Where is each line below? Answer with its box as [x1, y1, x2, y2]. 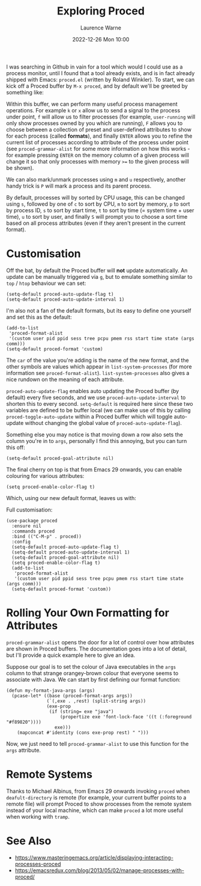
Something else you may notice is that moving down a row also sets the [6, 431, 184, 438]
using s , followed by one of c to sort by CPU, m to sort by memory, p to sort [6, 200, 190, 207]
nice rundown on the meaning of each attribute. [6, 376, 124, 383]
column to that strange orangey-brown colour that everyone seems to [6, 669, 179, 677]
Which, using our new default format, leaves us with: [6, 494, 137, 501]
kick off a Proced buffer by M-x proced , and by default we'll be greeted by [6, 82, 188, 90]
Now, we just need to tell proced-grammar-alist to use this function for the [6, 740, 189, 747]
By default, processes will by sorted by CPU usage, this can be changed [6, 194, 185, 201]
